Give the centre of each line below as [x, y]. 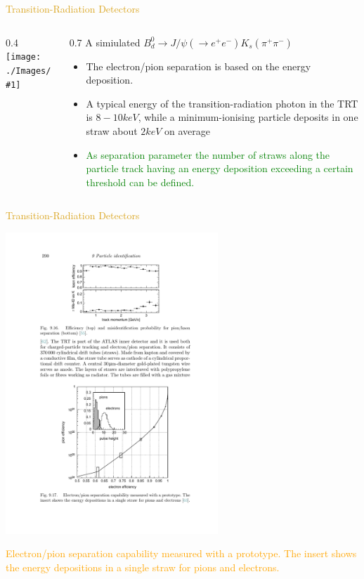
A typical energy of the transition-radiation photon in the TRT [222, 103]
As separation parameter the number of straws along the [208, 154]
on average [187, 130]
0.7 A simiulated [105, 42]
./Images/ [28, 71]
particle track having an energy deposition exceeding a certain [220, 168]
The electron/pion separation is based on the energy [199, 66]
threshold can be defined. [140, 182]
